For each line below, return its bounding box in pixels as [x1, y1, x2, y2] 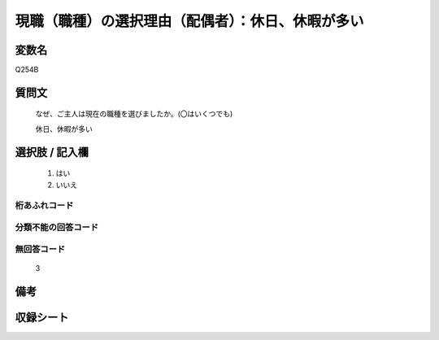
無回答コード [15, 243, 66, 255]
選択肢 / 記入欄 [15, 145, 89, 159]
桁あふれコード [15, 200, 74, 211]
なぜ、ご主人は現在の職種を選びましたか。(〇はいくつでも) [35, 109, 233, 119]
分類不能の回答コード [15, 221, 99, 233]
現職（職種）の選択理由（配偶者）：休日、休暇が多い [15, 12, 365, 30]
